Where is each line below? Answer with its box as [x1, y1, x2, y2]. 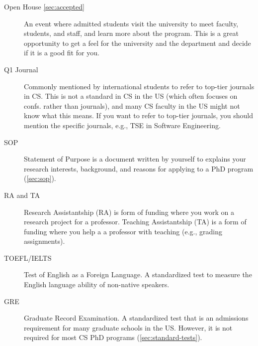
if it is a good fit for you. [24, 47, 99, 58]
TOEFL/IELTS [4, 252, 52, 263]
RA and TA [4, 189, 40, 200]
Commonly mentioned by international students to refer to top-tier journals [24, 81, 255, 91]
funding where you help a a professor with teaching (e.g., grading [24, 226, 222, 236]
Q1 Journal [4, 64, 38, 74]
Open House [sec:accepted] [4, 1, 85, 11]
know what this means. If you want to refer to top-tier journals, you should [24, 110, 253, 121]
